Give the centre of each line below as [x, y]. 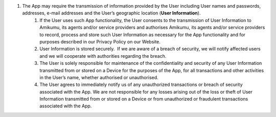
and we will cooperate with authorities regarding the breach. [103, 56]
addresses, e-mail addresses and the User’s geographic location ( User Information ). [111, 13]
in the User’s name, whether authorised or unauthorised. [99, 77]
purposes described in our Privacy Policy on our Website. [100, 41]
